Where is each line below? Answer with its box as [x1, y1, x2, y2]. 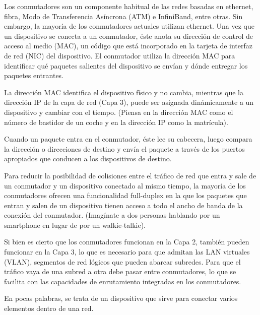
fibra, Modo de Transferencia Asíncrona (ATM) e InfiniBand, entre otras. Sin [4, 11, 243, 21]
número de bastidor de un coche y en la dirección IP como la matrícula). [4, 116, 228, 127]
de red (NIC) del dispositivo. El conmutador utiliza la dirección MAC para [4, 50, 235, 60]
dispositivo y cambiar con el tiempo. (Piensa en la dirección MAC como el [4, 106, 233, 117]
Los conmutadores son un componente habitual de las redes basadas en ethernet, [4, 1, 253, 11]
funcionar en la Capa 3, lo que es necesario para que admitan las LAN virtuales [4, 246, 250, 257]
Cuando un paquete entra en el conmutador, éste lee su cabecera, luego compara [4, 134, 252, 144]
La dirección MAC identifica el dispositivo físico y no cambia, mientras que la [4, 87, 244, 97]
